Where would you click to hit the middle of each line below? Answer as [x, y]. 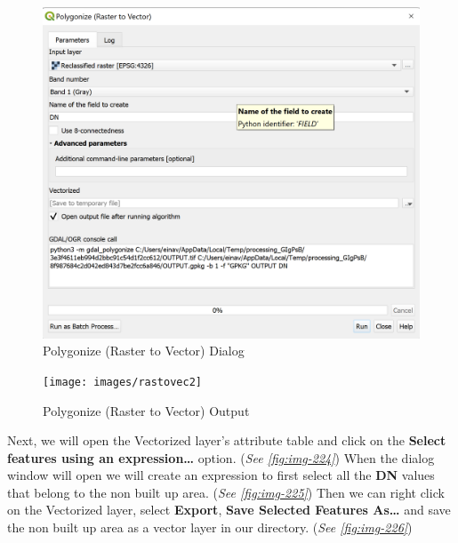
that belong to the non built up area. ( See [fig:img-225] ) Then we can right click [226, 492]
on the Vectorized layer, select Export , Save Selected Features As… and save [229, 510]
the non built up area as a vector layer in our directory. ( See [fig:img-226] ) [210, 527]
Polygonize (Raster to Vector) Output [146, 410]
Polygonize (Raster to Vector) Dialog [144, 351]
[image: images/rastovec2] [122, 382]
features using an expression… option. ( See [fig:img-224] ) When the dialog [221, 457]
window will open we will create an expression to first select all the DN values [221, 475]
